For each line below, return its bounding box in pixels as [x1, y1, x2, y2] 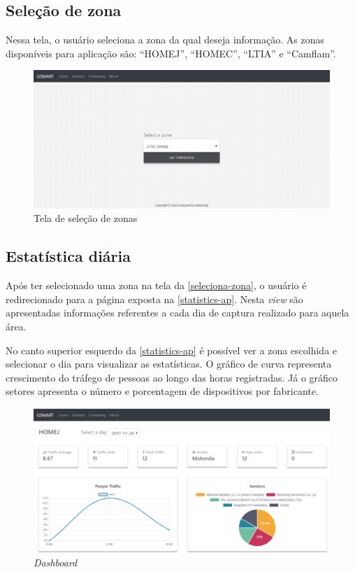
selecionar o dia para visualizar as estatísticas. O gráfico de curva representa [6, 356, 332, 371]
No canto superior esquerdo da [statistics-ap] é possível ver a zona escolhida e [6, 342, 338, 357]
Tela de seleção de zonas [34, 211, 138, 225]
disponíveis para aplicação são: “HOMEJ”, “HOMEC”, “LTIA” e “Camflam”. [6, 46, 336, 60]
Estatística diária [6, 245, 131, 267]
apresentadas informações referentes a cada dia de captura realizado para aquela [6, 305, 349, 320]
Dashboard [34, 554, 78, 569]
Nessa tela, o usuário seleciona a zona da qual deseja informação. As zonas [6, 32, 324, 47]
